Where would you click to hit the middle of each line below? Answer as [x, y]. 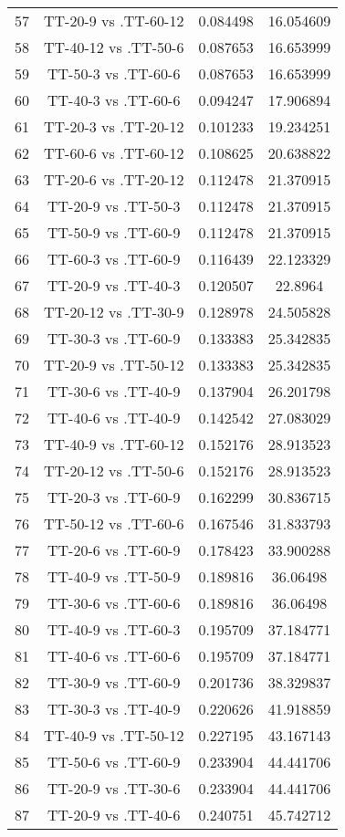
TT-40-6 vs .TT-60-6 [114, 656]
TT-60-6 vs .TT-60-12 [114, 153]
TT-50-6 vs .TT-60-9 [114, 762]
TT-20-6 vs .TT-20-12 [114, 179]
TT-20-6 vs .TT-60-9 [114, 550]
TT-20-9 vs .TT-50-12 [114, 365]
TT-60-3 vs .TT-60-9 [114, 259]
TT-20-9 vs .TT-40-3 [114, 285]
